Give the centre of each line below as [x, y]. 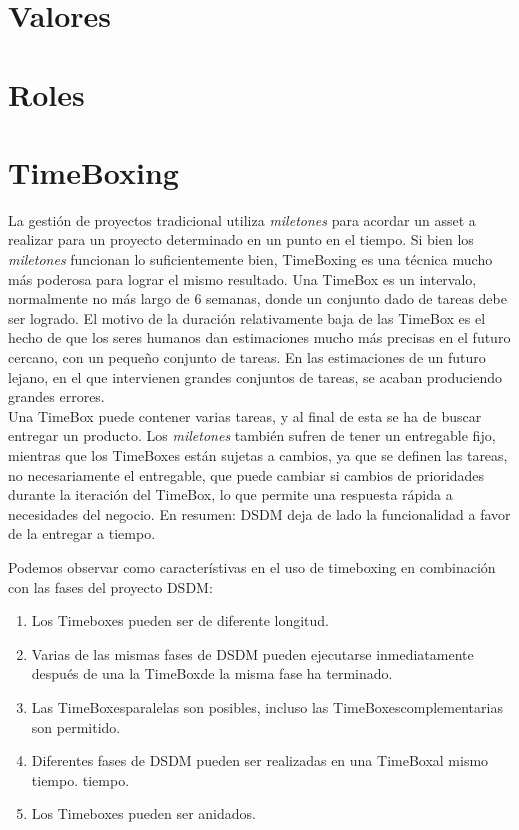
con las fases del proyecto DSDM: [110, 586]
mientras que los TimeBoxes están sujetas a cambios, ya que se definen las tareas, [258, 455]
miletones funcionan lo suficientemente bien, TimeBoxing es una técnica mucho [250, 259]
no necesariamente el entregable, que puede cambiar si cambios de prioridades [246, 474]
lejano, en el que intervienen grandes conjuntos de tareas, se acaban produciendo [255, 376]
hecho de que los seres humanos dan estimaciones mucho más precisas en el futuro [259, 337]
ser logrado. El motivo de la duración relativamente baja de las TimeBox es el [247, 317]
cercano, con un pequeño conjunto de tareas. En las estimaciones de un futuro [247, 357]
